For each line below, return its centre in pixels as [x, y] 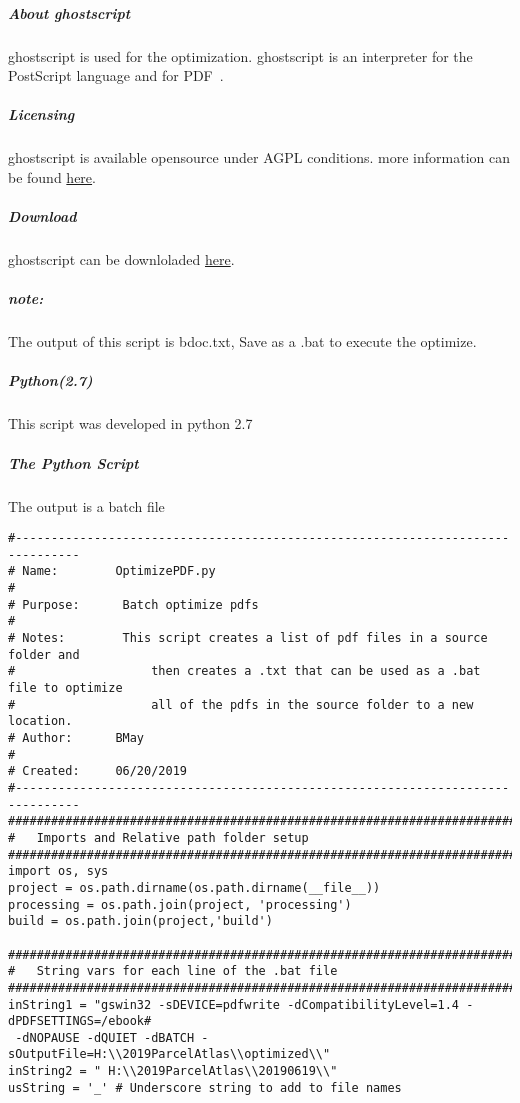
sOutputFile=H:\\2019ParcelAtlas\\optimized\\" [169, 1054]
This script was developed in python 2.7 [130, 423]
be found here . [52, 176]
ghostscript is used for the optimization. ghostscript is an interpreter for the [240, 55]
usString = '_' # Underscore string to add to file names [205, 1087]
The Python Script [73, 462]
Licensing [41, 114]
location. [40, 721]
